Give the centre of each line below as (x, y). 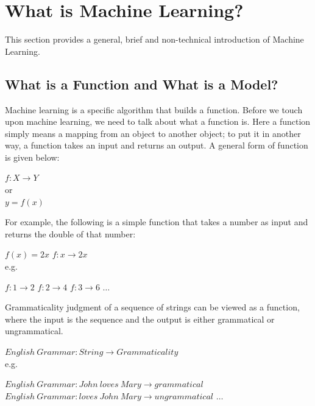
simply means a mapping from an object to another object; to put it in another (153, 133)
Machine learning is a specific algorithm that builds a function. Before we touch (154, 109)
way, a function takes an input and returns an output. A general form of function (157, 145)
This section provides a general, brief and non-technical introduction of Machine (154, 39)
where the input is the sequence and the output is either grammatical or (140, 319)
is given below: (32, 157)
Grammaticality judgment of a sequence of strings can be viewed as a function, (152, 307)
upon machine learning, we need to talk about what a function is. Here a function (158, 121)
